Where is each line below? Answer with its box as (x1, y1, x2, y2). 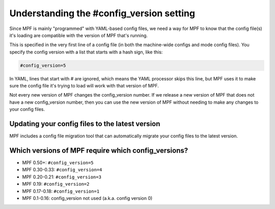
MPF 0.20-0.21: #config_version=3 (22, 173, 102, 180)
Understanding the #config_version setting (9, 8, 196, 19)
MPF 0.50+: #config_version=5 (22, 160, 94, 166)
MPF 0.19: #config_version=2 (22, 181, 90, 187)
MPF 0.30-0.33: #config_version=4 (22, 167, 102, 173)
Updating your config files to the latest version (9, 120, 160, 128)
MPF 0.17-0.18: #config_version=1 (22, 188, 100, 194)
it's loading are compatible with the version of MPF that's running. (9, 32, 148, 38)
